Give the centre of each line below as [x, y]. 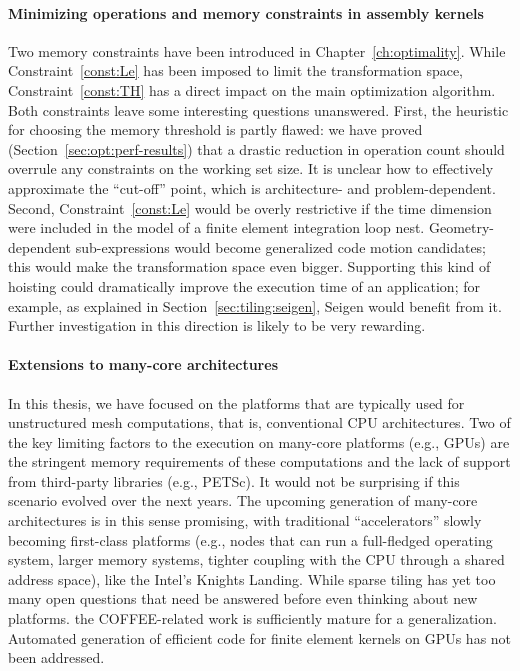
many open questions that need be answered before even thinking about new [243, 598]
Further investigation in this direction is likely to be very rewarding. [217, 325]
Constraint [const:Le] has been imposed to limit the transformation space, [236, 70]
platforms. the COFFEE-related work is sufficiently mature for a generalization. [252, 618]
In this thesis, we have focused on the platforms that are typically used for [236, 402]
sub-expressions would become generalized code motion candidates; [280, 246]
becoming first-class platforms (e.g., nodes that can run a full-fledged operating [250, 539]
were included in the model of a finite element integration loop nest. [216, 227]
